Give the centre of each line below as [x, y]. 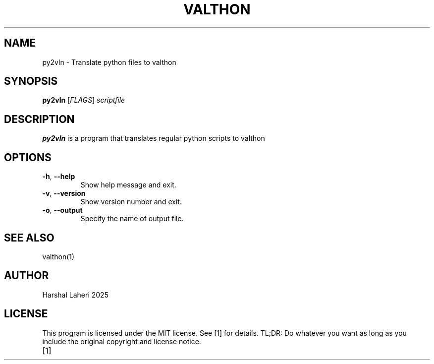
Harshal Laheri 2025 [75, 295]
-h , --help [59, 177]
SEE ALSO [29, 238]
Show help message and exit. [128, 185]
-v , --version [64, 193]
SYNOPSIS [31, 81]
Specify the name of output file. [132, 219]
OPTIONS [28, 157]
